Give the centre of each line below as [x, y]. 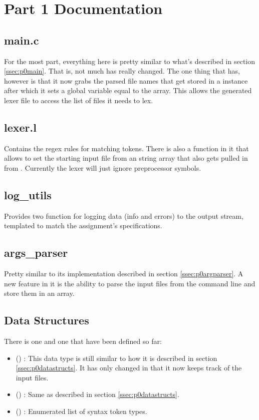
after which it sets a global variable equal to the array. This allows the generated [128, 90]
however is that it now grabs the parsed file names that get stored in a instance [126, 80]
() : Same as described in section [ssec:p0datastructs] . [97, 394]
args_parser [36, 253]
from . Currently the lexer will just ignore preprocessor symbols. [103, 167]
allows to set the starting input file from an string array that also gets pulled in [126, 158]
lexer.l [20, 127]
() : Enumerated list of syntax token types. [81, 411]
